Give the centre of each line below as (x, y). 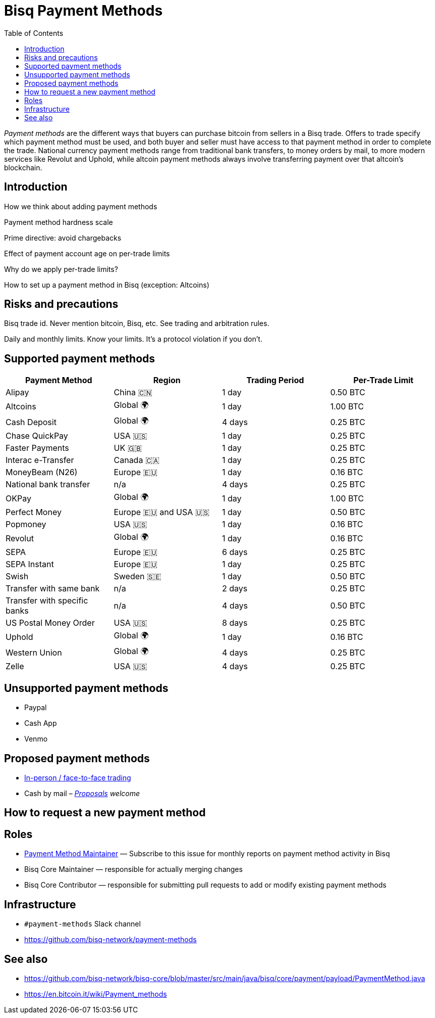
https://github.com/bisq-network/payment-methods (111, 940)
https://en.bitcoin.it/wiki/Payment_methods (96, 994)
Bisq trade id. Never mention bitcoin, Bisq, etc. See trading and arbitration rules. (137, 323)
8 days (235, 623)
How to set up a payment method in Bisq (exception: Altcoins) (107, 285)
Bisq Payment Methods (84, 11)
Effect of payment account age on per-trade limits (87, 253)
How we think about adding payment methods (81, 206)
